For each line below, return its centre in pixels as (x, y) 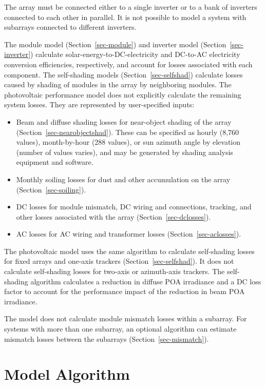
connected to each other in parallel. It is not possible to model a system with (125, 17)
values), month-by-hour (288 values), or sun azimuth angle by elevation (128, 142)
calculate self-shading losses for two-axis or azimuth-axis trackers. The (115, 271)
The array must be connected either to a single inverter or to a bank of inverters (131, 7)
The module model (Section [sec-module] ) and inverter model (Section (115, 44)
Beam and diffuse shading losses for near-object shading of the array (124, 121)
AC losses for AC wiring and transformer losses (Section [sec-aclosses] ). (129, 234)
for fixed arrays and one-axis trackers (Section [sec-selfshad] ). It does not (119, 261)
